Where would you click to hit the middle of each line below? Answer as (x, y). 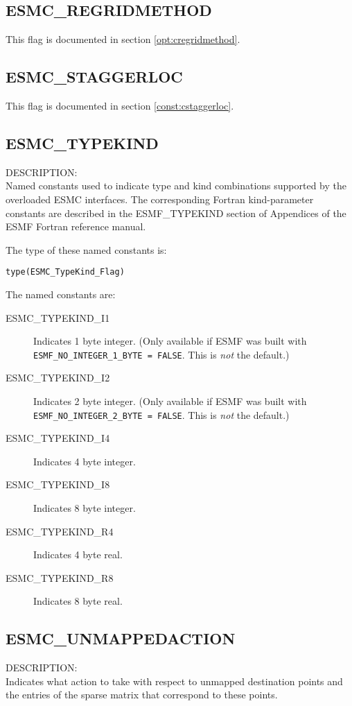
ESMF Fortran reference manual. (76, 226)
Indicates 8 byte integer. (85, 508)
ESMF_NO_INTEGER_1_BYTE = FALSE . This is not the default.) (161, 354)
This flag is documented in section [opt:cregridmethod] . (123, 39)
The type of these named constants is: (86, 249)
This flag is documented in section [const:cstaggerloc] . (120, 105)
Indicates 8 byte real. (78, 601)
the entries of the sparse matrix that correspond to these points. (142, 695)
